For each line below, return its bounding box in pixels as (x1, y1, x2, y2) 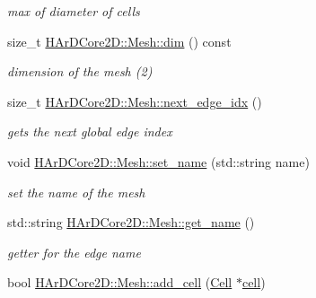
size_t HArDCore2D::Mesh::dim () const (7, 31, 232, 50)
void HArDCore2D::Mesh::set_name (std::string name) (7, 152, 310, 171)
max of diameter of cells (7, 2, 140, 20)
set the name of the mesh (7, 182, 145, 201)
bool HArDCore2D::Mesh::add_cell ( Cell (7, 273, 233, 292)
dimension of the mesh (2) (7, 62, 153, 81)
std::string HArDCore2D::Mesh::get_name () (7, 213, 255, 232)
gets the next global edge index (7, 122, 172, 141)
